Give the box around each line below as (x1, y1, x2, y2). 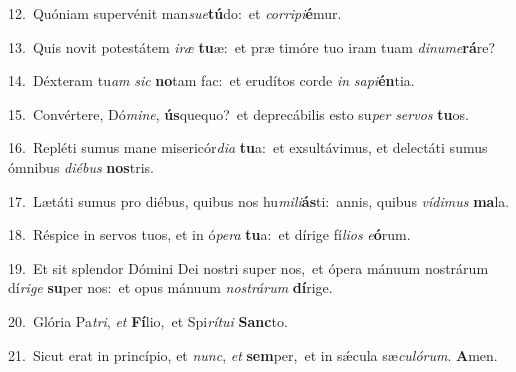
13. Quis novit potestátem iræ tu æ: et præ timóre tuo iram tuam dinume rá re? (8, 36, 496, 57)
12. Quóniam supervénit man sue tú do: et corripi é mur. (8, 3, 342, 23)
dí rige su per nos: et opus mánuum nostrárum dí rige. (8, 277, 333, 298)
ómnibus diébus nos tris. (8, 156, 154, 177)
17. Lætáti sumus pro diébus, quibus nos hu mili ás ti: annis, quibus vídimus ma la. (8, 190, 510, 211)
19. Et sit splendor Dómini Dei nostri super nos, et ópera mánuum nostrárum (8, 257, 489, 278)
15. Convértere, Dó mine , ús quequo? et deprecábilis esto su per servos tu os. (8, 103, 469, 124)
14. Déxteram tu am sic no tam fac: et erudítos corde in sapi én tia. (8, 70, 415, 91)
